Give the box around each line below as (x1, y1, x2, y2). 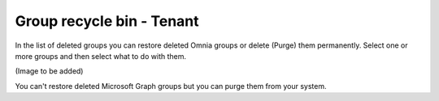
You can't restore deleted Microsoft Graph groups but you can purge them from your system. (15, 81, 327, 90)
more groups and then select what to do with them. (15, 51, 187, 61)
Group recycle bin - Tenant (15, 12, 199, 30)
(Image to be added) (15, 66, 84, 76)
